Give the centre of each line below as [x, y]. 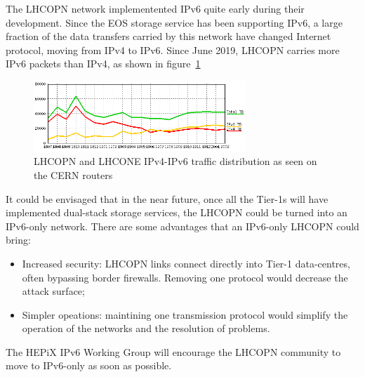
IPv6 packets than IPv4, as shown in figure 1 [103, 64]
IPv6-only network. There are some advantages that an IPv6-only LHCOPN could [182, 226]
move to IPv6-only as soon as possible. [89, 365]
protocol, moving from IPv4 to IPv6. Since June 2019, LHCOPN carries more [173, 49]
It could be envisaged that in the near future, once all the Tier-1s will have [167, 198]
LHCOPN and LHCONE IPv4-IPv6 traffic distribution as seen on [175, 161]
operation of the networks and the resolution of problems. [146, 328]
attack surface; [53, 291]
